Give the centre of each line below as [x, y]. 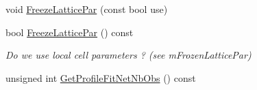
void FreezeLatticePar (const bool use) [87, 9]
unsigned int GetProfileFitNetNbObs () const [101, 77]
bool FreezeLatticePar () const [70, 32]
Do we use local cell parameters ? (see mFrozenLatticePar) [128, 55]
